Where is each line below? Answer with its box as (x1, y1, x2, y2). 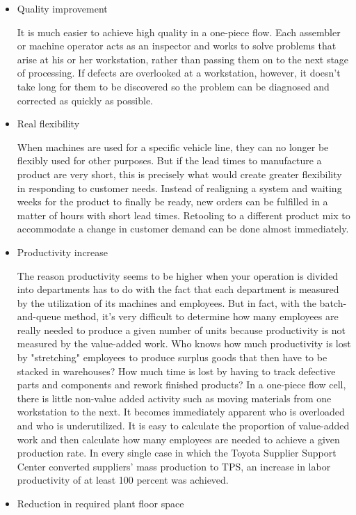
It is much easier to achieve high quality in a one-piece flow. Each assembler (17, 24, 341, 39)
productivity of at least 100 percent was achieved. (17, 473, 229, 487)
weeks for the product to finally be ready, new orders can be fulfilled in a (17, 194, 328, 209)
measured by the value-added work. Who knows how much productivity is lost (17, 336, 351, 351)
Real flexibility (17, 116, 80, 131)
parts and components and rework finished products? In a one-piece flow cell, (17, 377, 346, 392)
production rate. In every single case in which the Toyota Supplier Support (17, 445, 337, 460)
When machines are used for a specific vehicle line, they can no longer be (17, 139, 329, 154)
